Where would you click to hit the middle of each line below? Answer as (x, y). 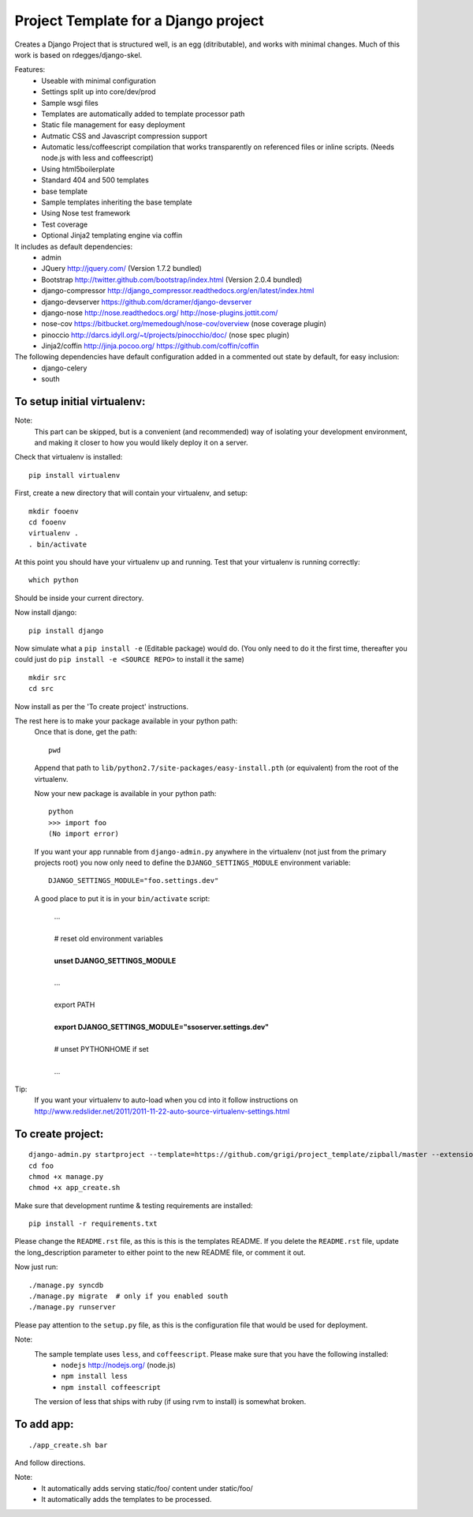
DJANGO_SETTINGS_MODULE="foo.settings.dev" (134, 881)
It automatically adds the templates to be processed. (127, 1500)
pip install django (66, 631)
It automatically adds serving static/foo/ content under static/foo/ (147, 1488)
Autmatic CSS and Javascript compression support (125, 136)
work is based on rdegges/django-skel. (78, 54)
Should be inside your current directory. (79, 598)
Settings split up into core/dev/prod (99, 92)
